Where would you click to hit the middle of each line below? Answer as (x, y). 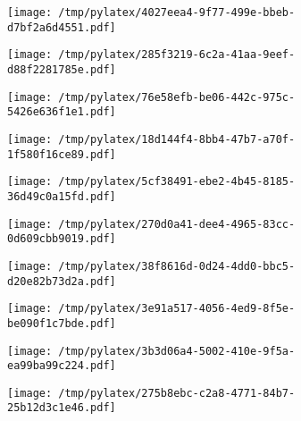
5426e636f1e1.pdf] (62, 112)
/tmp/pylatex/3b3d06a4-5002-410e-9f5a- (177, 351)
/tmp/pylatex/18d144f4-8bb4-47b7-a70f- (177, 139)
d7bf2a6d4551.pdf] (62, 27)
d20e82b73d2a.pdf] (62, 281)
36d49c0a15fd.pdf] (62, 196)
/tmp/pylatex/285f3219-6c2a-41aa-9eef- (177, 55)
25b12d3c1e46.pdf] (62, 408)
